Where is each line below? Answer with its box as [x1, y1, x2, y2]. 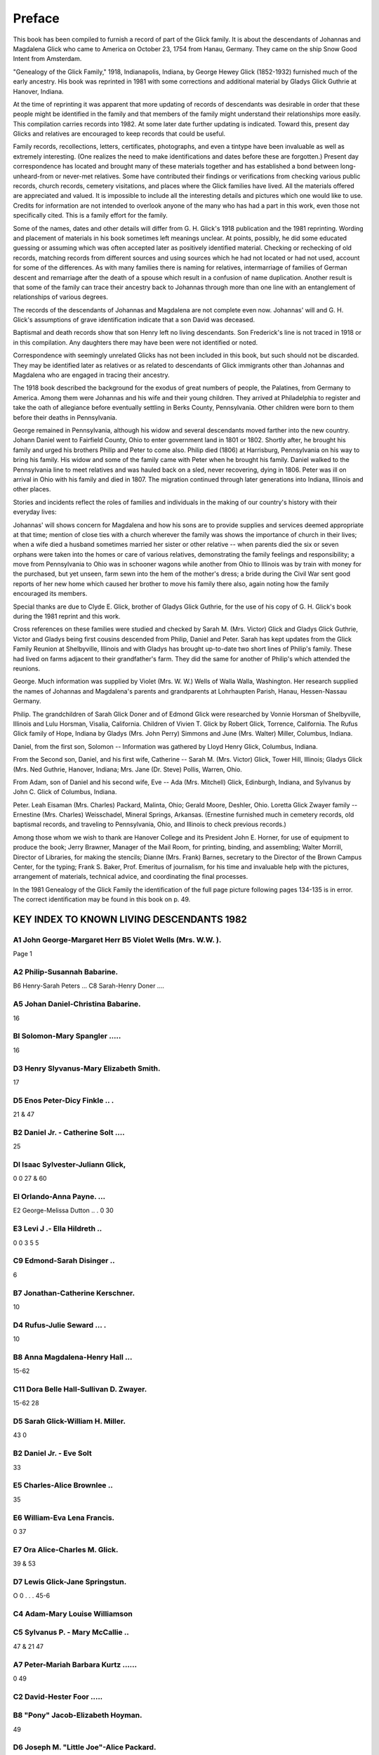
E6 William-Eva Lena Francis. [13, 1513, 115, 1523]
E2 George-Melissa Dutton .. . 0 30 [13, 1206, 114, 1214]
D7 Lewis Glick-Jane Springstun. [13, 1577, 127, 1587]
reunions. [13, 664, 41, 673]
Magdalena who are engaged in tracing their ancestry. [13, 371, 170, 379]
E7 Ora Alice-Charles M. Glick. [13, 1544, 119, 1554]
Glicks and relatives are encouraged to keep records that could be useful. [13, 130, 226, 138]
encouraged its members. [13, 590, 88, 598]
